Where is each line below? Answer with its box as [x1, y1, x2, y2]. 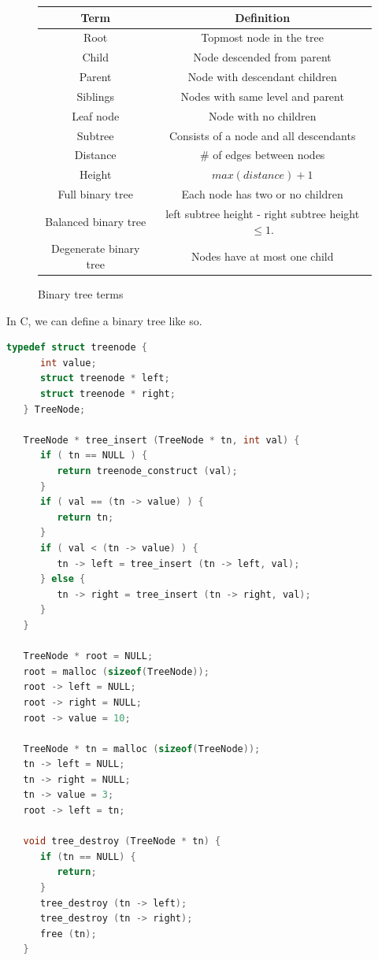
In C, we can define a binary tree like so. [6, 312, 202, 328]
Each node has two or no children [181, 186, 343, 202]
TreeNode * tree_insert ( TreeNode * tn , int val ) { [23, 434, 300, 446]
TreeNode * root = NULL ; [23, 651, 154, 662]
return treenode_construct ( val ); [57, 465, 238, 476]
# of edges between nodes [199, 146, 325, 163]
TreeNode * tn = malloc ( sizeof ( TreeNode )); [23, 743, 261, 754]
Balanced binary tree [45, 213, 146, 229]
